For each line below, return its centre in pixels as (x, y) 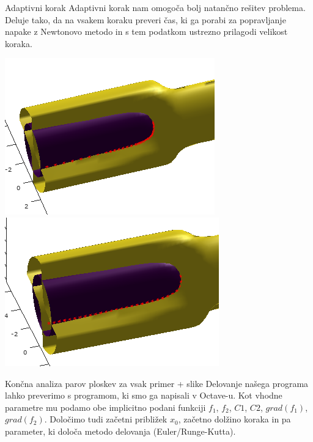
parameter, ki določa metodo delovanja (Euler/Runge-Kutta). (120, 431)
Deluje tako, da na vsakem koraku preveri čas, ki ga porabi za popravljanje (145, 19)
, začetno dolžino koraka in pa (234, 419)
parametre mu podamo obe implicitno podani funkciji (105, 407)
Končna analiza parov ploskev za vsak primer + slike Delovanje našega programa (157, 383)
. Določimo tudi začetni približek (106, 419)
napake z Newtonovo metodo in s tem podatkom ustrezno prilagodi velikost (146, 31)
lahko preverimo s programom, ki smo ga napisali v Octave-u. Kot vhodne (144, 395)
